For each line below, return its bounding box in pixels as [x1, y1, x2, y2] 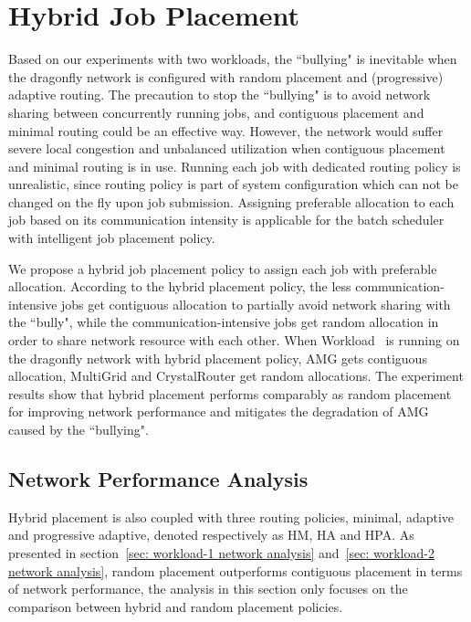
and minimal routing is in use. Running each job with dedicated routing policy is [8, 156, 461, 175]
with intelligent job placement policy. [8, 228, 215, 248]
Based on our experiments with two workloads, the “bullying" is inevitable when [8, 49, 457, 69]
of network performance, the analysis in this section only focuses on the [8, 579, 408, 598]
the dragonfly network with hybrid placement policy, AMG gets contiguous [8, 348, 427, 367]
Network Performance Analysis [8, 464, 309, 492]
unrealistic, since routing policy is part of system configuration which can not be [8, 174, 458, 194]
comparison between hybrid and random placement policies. [8, 596, 343, 616]
